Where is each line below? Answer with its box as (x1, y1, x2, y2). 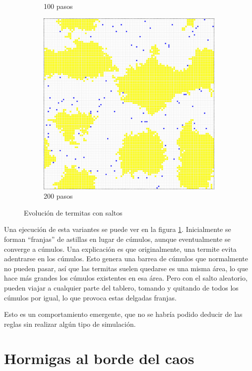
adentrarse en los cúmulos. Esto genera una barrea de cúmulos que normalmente (4, 253, 248, 264)
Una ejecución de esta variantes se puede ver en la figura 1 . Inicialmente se (4, 224, 231, 234)
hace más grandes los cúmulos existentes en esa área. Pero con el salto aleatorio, (4, 273, 248, 283)
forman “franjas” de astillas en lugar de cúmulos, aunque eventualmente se (4, 233, 231, 244)
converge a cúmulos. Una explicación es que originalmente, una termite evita (4, 243, 237, 254)
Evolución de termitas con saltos (24, 207, 123, 218)
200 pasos (44, 191, 73, 201)
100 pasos (44, 1, 73, 11)
